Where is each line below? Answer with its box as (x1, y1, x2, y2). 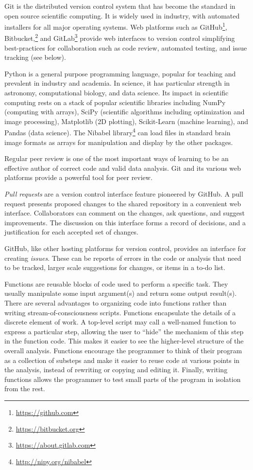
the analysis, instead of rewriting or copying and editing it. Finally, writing (4, 364, 228, 375)
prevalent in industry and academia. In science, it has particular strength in (4, 78, 230, 88)
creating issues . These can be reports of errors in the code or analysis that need (4, 253, 241, 263)
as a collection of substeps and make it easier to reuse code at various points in (4, 355, 240, 365)
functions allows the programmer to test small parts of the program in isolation (4, 374, 241, 384)
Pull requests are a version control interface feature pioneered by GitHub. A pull (4, 189, 243, 199)
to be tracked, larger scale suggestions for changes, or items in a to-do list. (4, 262, 225, 272)
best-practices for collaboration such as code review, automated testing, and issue (4, 42, 247, 53)
